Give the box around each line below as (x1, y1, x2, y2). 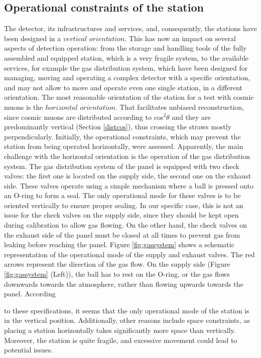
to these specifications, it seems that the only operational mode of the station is (4, 305, 249, 315)
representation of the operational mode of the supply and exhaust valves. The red (4, 249, 255, 259)
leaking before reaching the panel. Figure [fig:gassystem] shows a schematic (4, 239, 234, 250)
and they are (172, 111, 211, 122)
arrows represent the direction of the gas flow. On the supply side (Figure (4, 259, 230, 269)
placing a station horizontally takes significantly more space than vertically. (4, 325, 236, 335)
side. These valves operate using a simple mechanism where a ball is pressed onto (4, 180, 253, 191)
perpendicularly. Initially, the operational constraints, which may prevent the (4, 131, 241, 141)
